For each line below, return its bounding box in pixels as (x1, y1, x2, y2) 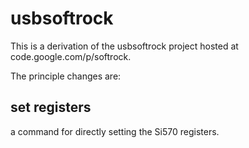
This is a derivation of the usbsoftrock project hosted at (10, 40, 239, 52)
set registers (10, 99, 92, 116)
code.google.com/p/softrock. (10, 50, 132, 62)
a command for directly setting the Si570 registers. (10, 125, 220, 137)
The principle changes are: (10, 70, 122, 82)
